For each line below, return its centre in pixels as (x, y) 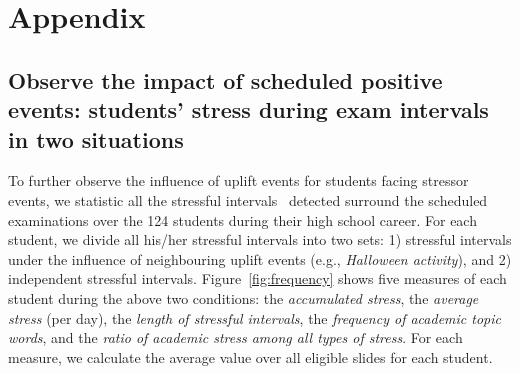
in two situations (96, 138)
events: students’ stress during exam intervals (248, 109)
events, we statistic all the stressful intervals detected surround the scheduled (248, 199)
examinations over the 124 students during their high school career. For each (242, 219)
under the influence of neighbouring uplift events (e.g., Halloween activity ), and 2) (260, 258)
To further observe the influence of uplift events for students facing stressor (238, 180)
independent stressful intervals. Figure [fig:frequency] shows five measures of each (257, 278)
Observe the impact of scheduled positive (225, 79)
